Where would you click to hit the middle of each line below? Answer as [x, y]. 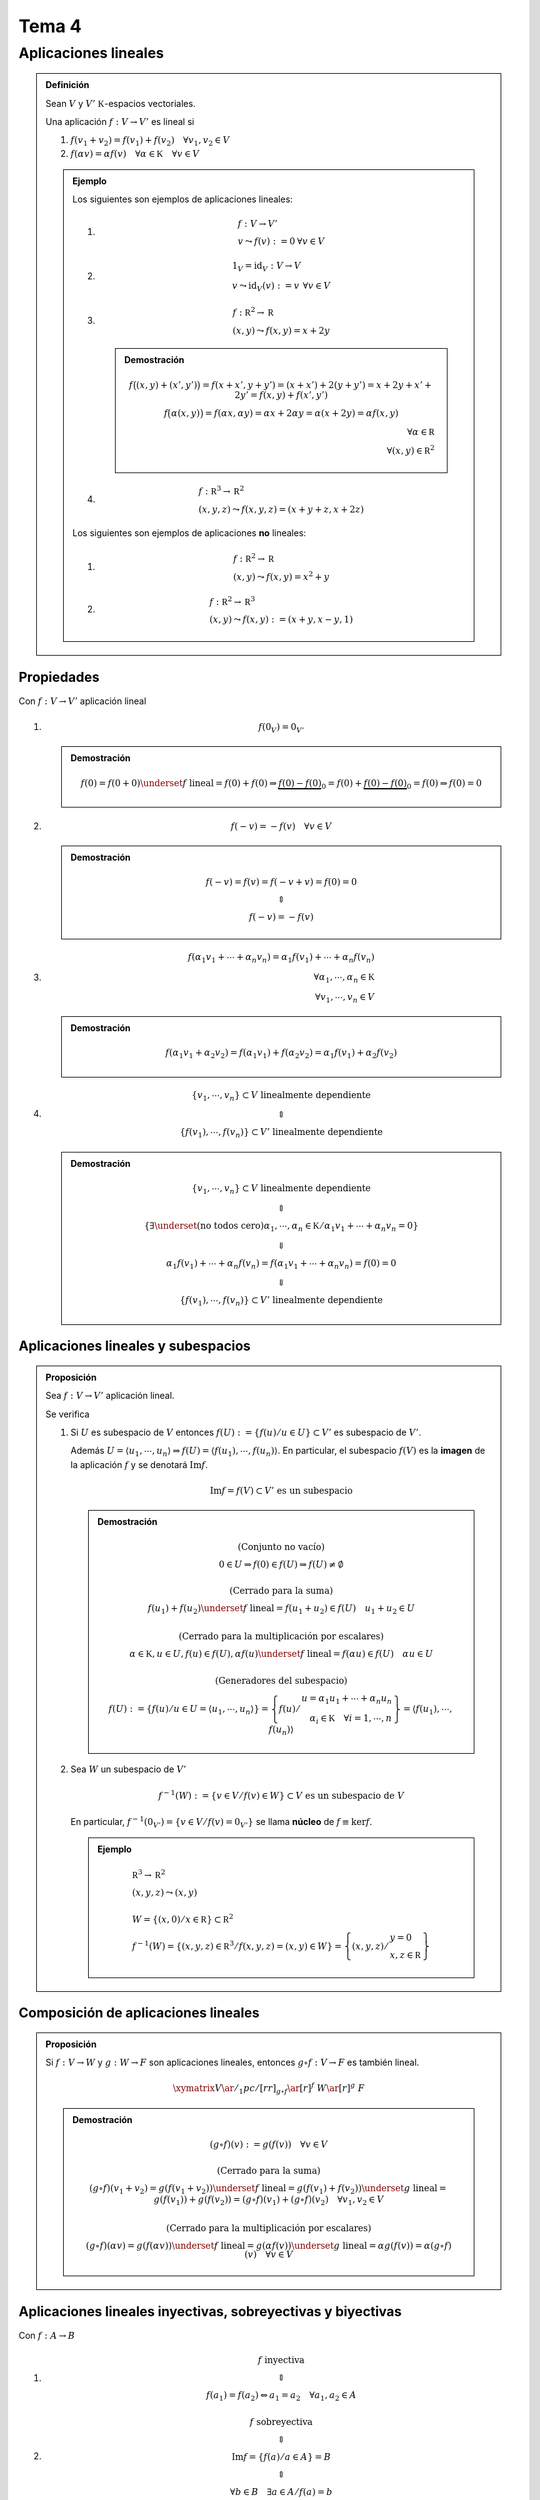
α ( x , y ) [185, 413]
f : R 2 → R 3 [232, 600]
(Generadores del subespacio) [281, 1681]
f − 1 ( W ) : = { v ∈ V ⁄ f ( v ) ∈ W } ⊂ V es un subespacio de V [281, 1794]
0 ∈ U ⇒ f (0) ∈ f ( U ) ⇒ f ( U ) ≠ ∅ [281, 1564]
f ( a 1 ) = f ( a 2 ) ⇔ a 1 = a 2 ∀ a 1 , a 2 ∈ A [281, 2396]
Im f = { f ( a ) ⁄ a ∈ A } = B [281, 2456]
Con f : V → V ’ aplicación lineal [82, 701]
